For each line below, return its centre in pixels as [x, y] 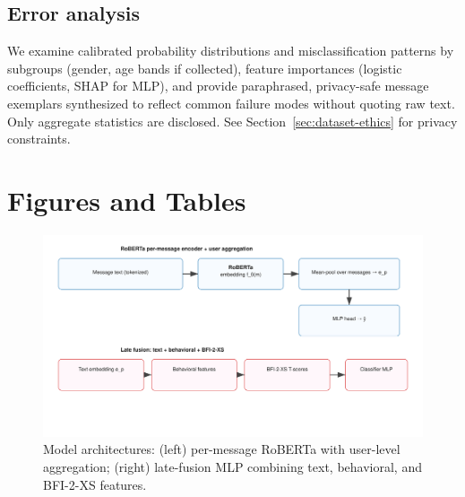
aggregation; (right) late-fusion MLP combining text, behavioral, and [232, 466]
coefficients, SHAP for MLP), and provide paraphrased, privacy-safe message [218, 86]
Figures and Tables [127, 200]
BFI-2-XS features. [95, 484]
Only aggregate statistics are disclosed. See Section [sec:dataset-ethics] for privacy [232, 121]
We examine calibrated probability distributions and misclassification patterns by [231, 51]
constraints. [39, 139]
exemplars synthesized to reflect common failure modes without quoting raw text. [231, 103]
